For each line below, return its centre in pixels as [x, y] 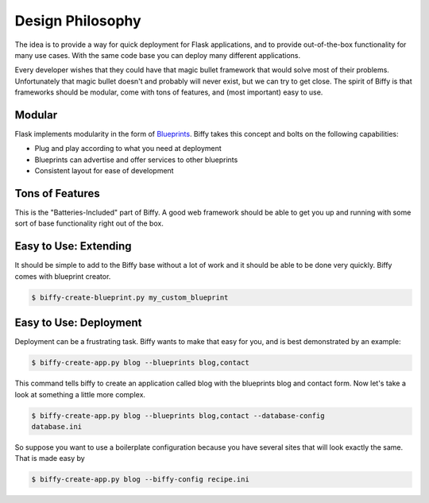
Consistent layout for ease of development [104, 171]
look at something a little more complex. [80, 394]
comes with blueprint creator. [63, 276]
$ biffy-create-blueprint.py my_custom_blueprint [130, 297]
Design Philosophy [78, 21]
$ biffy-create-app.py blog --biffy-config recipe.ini [140, 480]
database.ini [57, 426]
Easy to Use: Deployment [78, 323]
